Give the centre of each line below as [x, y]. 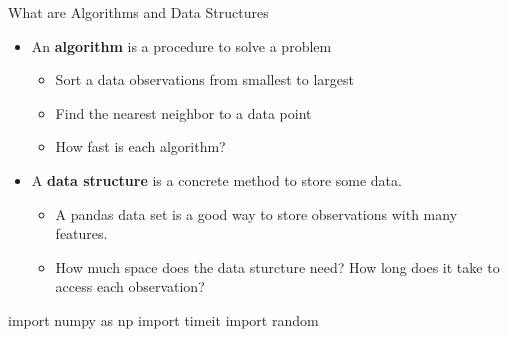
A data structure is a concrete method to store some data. [216, 179]
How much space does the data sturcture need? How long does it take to [277, 266]
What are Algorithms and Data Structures [138, 12]
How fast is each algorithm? [140, 146]
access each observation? [130, 286]
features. [81, 233]
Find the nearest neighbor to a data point [183, 112]
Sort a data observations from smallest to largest [205, 79]
